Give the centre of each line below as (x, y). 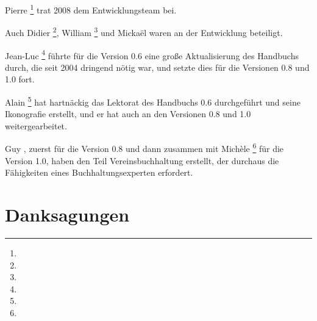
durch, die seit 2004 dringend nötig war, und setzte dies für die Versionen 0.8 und (157, 67)
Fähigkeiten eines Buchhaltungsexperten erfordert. (99, 172)
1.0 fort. (20, 79)
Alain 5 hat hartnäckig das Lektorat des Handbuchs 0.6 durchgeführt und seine (153, 101)
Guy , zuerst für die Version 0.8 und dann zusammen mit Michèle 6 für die (144, 148)
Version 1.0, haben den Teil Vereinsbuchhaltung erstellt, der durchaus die (142, 160)
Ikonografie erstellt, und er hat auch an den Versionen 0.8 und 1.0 (128, 114)
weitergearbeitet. (36, 125)
